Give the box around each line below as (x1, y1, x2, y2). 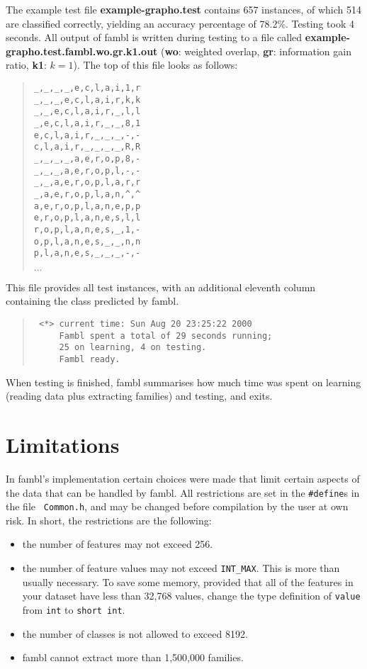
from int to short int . (22, 602, 125, 617)
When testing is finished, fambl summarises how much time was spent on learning (6, 374, 361, 389)
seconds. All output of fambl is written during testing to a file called (6, 30, 303, 45)
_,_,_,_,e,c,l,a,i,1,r (33, 82, 141, 93)
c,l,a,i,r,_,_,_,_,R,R (33, 142, 141, 152)
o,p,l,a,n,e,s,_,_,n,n (33, 236, 141, 247)
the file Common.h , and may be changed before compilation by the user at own (6, 499, 349, 514)
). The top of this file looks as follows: (73, 57, 238, 72)
